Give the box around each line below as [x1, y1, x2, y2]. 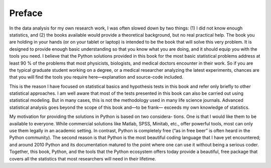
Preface [9, 8, 43, 19]
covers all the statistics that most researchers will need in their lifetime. [9, 155, 157, 161]
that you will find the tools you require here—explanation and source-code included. [9, 74, 183, 80]
